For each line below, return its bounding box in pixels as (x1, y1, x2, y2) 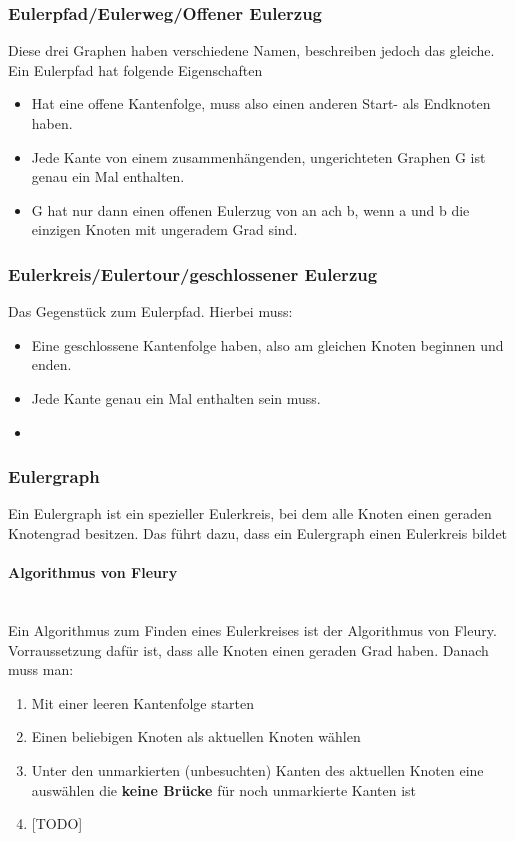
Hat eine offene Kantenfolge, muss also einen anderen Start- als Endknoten (31, 93, 491, 114)
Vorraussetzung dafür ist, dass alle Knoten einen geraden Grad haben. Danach (8, 639, 489, 660)
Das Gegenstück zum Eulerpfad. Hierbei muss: (8, 301, 293, 322)
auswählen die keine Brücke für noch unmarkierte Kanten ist (31, 779, 417, 800)
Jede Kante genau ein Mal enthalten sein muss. (31, 387, 321, 408)
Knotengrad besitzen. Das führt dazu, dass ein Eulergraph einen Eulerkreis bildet (8, 522, 508, 543)
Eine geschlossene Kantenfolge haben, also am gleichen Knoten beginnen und (31, 334, 504, 355)
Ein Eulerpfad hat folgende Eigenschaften (8, 59, 263, 80)
